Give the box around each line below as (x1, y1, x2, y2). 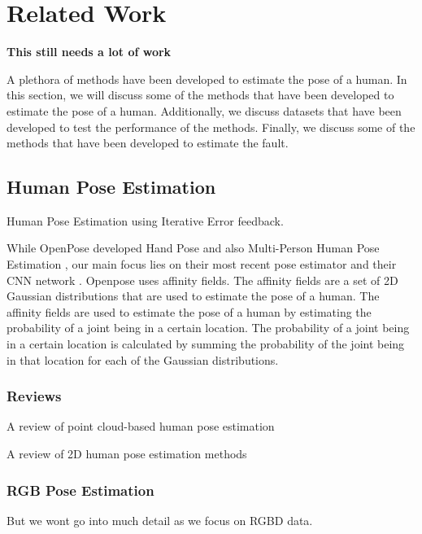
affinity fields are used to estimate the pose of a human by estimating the (7, 303, 372, 320)
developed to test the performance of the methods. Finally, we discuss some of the (7, 118, 415, 135)
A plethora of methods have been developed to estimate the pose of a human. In (7, 70, 407, 87)
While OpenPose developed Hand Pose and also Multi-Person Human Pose (7, 239, 380, 256)
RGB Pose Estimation (7, 479, 154, 500)
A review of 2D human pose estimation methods (7, 445, 247, 462)
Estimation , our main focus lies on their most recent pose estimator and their (7, 256, 397, 273)
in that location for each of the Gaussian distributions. (7, 351, 279, 368)
